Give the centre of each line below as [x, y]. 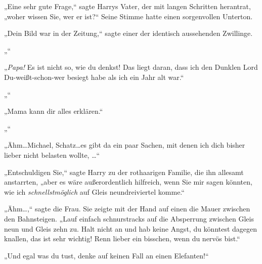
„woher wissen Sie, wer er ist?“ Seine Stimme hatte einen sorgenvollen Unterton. [128, 16]
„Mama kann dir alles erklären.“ [54, 111]
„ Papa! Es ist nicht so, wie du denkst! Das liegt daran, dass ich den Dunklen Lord [131, 67]
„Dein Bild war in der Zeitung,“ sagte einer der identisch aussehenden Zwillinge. [128, 33]
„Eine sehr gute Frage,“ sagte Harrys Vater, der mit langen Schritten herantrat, [127, 6]
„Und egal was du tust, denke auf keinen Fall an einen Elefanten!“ [106, 255]
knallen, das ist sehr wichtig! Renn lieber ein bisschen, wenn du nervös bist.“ [122, 238]
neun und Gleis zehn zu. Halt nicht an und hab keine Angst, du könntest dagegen [131, 228]
